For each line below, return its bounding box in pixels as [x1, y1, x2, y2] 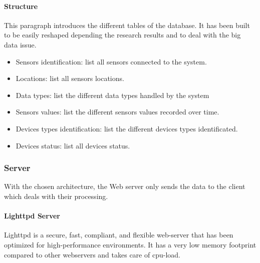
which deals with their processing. [4, 190, 108, 201]
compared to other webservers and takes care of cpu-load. [4, 249, 180, 259]
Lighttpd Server [4, 210, 60, 221]
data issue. [4, 39, 37, 49]
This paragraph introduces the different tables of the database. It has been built [4, 19, 250, 30]
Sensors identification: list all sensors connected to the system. [16, 56, 207, 66]
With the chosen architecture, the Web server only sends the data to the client [4, 181, 245, 191]
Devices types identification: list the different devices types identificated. [16, 123, 238, 133]
